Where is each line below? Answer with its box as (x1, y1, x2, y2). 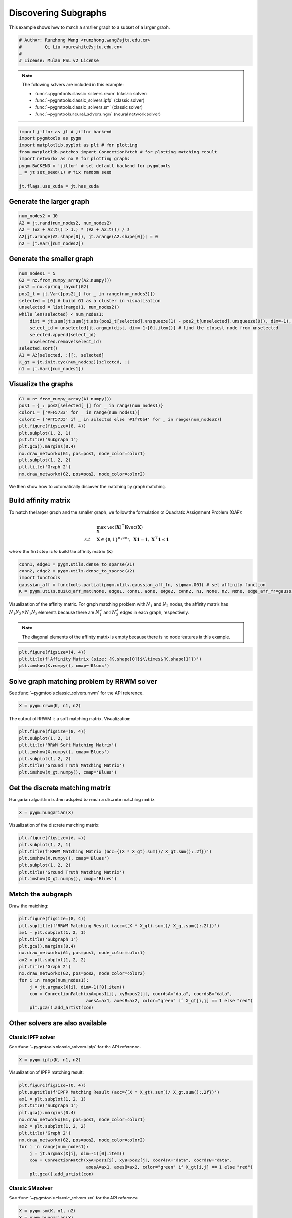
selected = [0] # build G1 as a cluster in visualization (19, 298, 161, 304)
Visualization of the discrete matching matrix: (9, 822, 100, 828)
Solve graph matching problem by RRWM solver (9, 677, 158, 685)
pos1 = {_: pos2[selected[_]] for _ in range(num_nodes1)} (19, 402, 163, 408)
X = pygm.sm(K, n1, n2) (19, 1208, 76, 1213)
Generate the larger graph (9, 197, 90, 206)
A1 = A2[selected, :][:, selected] (19, 352, 104, 358)
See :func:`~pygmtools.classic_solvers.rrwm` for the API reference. (9, 690, 144, 696)
